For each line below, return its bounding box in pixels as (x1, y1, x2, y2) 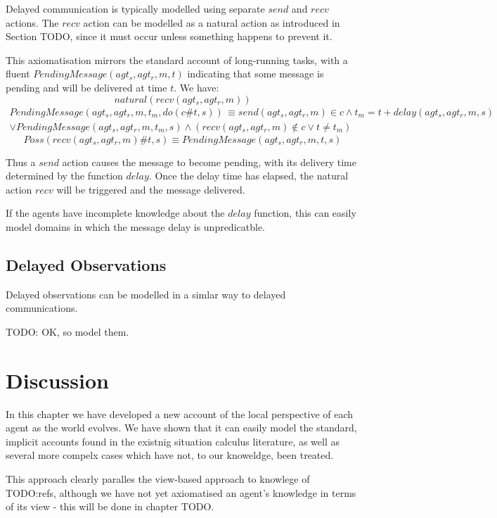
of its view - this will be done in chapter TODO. (6, 499, 214, 514)
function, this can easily (254, 206, 356, 220)
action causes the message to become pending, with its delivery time (62, 154, 357, 169)
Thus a (6, 154, 36, 169)
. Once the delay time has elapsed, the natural (148, 168, 349, 183)
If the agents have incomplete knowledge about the (6, 206, 225, 220)
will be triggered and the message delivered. (56, 182, 245, 196)
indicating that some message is (187, 66, 324, 81)
